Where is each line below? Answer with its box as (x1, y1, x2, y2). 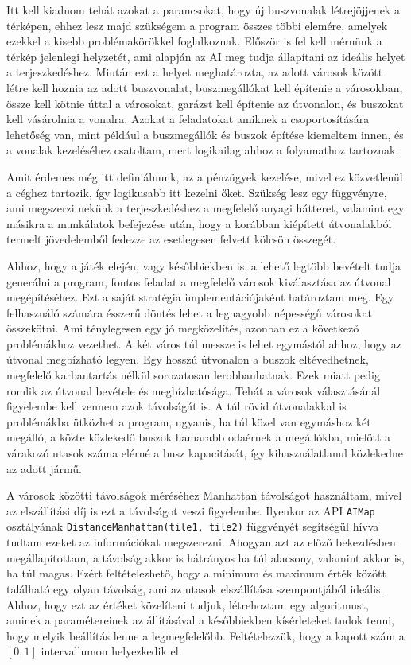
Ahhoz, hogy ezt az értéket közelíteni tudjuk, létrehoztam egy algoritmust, (6, 596, 369, 612)
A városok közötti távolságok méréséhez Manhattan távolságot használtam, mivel (6, 487, 402, 504)
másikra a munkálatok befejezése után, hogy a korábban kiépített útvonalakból (6, 215, 392, 231)
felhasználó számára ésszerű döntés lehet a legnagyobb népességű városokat (6, 304, 372, 321)
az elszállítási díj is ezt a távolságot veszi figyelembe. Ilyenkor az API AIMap (6, 502, 375, 519)
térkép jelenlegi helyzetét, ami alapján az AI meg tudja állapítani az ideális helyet (6, 48, 405, 64)
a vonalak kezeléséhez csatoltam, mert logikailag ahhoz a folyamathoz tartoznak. (6, 142, 399, 158)
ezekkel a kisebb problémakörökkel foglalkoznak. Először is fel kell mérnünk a (6, 33, 382, 49)
